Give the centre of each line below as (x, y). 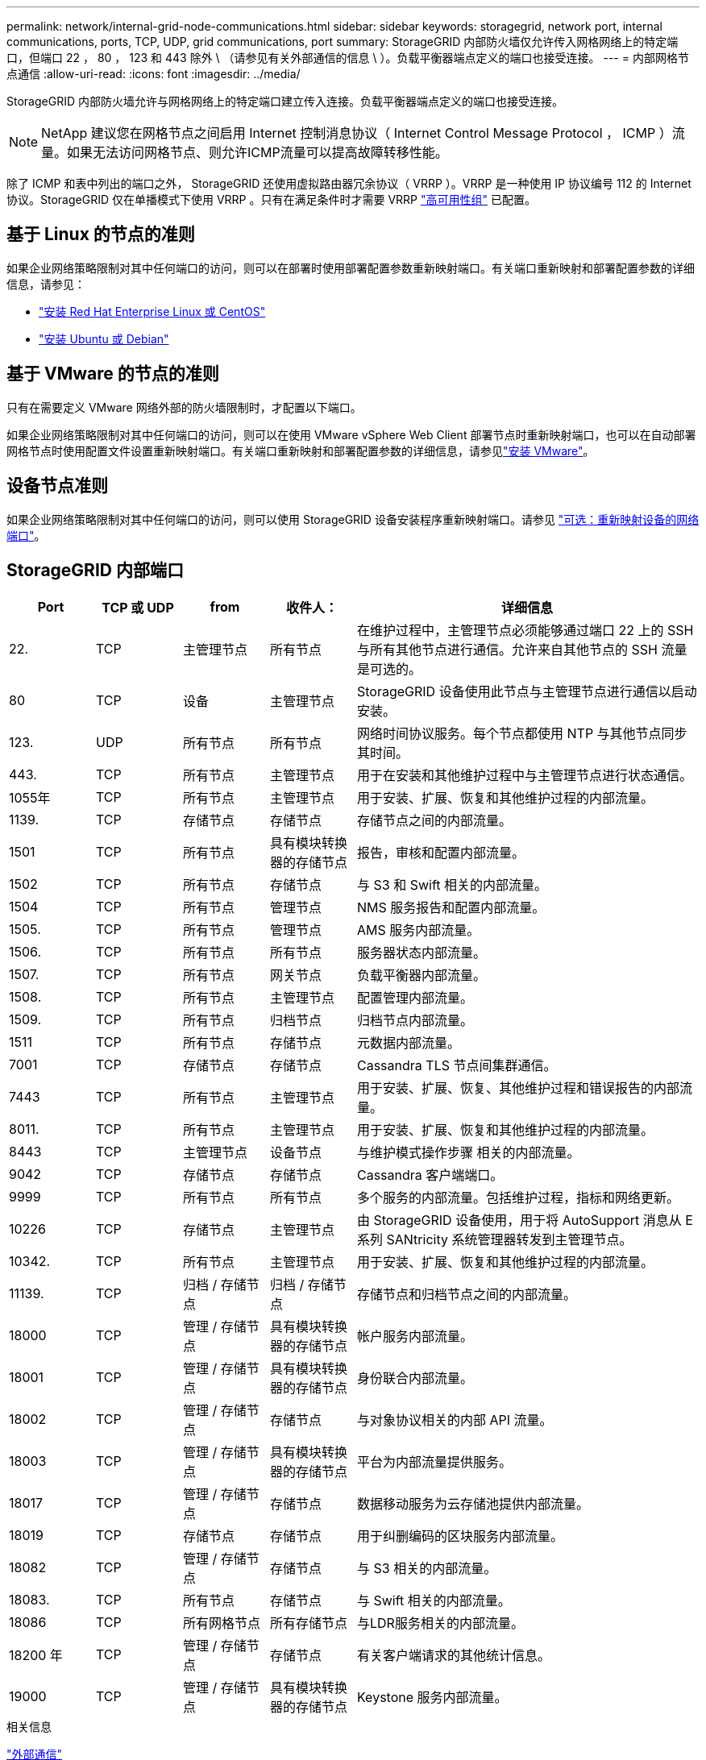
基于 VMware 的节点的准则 (113, 374)
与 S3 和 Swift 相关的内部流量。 (452, 885)
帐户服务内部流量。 (415, 1337)
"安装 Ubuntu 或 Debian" (104, 338)
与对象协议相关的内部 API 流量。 (455, 1420)
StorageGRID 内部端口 (95, 570)
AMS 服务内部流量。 (419, 930)
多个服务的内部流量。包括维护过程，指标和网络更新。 (519, 1198)
